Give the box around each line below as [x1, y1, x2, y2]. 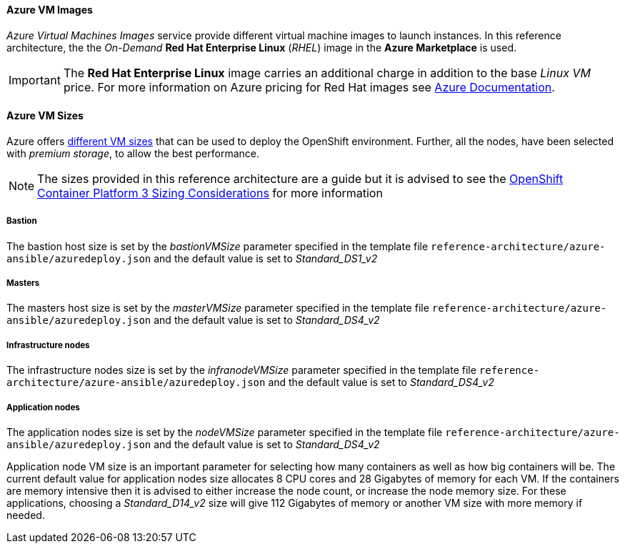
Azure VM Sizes [6, 109, 84, 122]
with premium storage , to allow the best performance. [6, 147, 260, 159]
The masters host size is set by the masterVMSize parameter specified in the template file [6, 302, 429, 315]
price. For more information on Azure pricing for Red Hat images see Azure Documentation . [63, 79, 555, 94]
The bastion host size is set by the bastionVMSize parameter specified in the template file [6, 239, 429, 252]
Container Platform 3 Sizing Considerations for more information [37, 185, 383, 200]
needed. [6, 508, 45, 521]
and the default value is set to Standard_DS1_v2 [154, 252, 378, 264]
